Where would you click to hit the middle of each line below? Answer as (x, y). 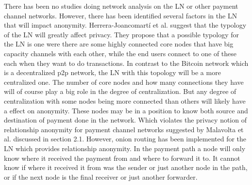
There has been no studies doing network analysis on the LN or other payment (121, 6)
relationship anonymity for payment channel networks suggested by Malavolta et (124, 129)
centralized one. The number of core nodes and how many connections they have (124, 82)
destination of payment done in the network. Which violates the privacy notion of (125, 120)
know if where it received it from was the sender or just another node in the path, (126, 167)
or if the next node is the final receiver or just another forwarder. (101, 177)
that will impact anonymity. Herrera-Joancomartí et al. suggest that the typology (125, 25)
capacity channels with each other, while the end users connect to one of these (120, 53)
